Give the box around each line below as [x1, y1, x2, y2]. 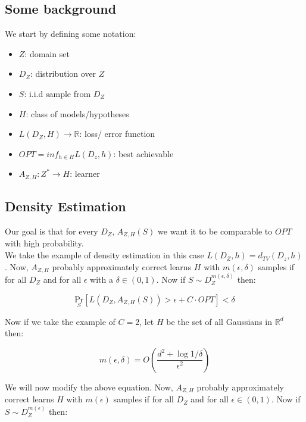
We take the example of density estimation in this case [5, 249, 204, 261]
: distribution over [30, 67, 96, 80]
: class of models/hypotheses [26, 107, 129, 120]
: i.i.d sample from [24, 87, 91, 99]
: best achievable [113, 147, 174, 160]
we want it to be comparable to [158, 225, 273, 237]
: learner [70, 167, 100, 180]
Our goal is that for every [5, 225, 98, 237]
